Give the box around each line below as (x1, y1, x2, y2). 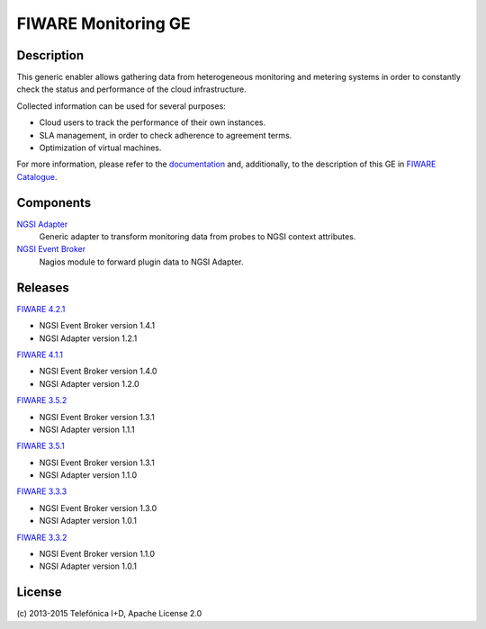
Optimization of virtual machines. (39, 142, 162, 153)
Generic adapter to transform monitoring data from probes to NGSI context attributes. (39, 231, 356, 242)
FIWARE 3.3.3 (16, 486, 67, 497)
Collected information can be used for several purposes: (16, 100, 227, 112)
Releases (16, 280, 69, 295)
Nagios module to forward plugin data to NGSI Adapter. (39, 256, 244, 267)
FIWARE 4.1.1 (16, 349, 63, 360)
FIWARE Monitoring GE (16, 13, 191, 33)
